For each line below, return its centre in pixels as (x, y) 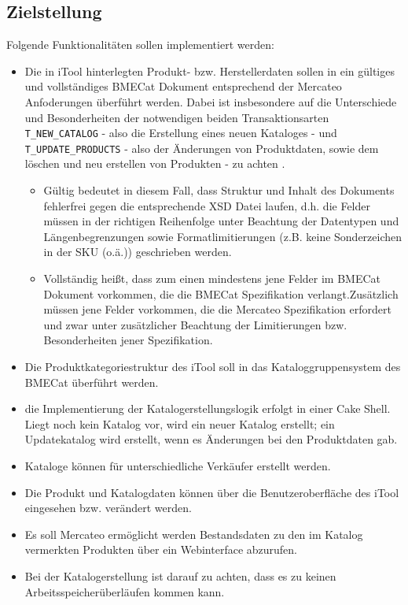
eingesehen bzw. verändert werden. (108, 508)
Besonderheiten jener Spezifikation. (128, 340)
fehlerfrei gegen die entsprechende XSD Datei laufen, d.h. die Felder (207, 205)
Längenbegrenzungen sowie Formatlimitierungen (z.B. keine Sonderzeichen (223, 236)
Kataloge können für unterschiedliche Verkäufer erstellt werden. (178, 465)
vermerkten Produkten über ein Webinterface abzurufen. (161, 549)
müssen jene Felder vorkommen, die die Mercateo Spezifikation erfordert (217, 309)
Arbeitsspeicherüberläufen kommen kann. (125, 591)
